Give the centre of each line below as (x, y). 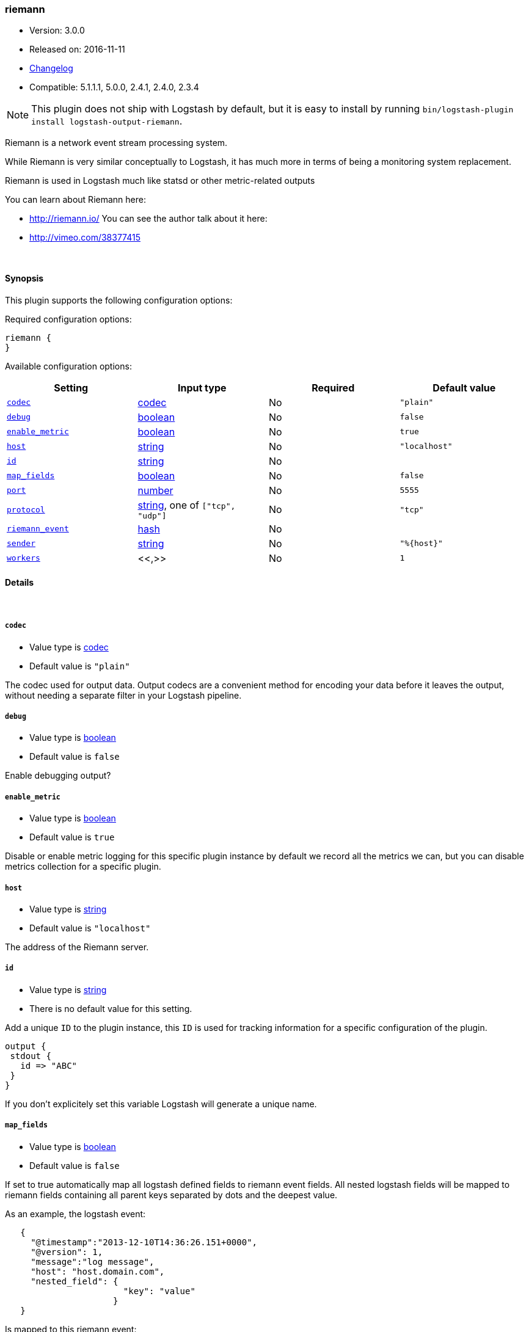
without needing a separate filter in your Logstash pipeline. (123, 695)
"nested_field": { (75, 1281)
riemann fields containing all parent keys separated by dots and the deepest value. (171, 1195)
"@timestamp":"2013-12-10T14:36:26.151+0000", (144, 1242)
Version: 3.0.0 (57, 31)
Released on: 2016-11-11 (77, 49)
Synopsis (24, 278)
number (155, 490)
